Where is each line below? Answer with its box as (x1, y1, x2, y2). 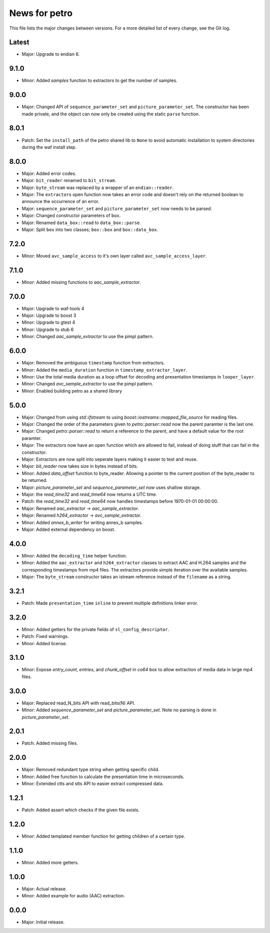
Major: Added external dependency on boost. (21, 526, 115, 532)
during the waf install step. (21, 144, 77, 150)
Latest (9, 38, 29, 47)
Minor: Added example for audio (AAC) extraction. (21, 893, 125, 899)
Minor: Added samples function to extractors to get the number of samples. (21, 78, 177, 84)
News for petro (9, 8, 72, 19)
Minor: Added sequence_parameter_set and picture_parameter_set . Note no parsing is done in (21, 707, 217, 713)
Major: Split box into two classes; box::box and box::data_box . (21, 226, 158, 233)
